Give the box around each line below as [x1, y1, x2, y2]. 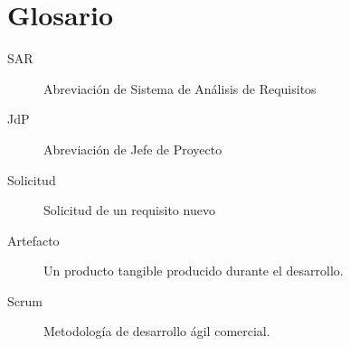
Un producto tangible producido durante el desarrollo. [43, 261, 344, 280]
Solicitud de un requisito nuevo [43, 201, 215, 220]
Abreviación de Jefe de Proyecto [43, 139, 222, 158]
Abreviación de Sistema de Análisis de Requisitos [43, 79, 317, 98]
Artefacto [7, 230, 60, 249]
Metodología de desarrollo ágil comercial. [43, 322, 270, 341]
